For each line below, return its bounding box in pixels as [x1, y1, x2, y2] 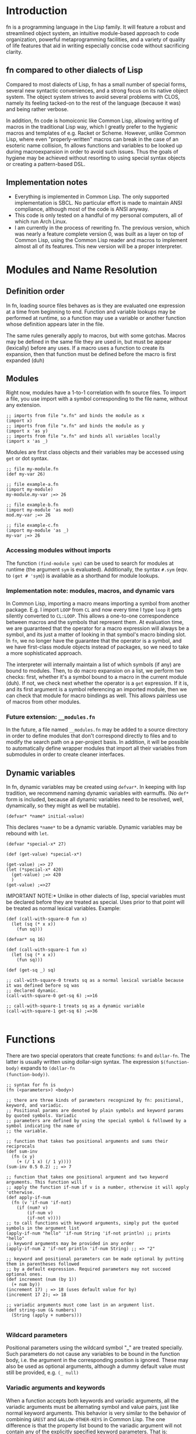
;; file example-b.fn [6, 502, 59, 508]
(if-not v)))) [27, 1215, 61, 1221]
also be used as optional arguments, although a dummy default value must [6, 1363, 185, 1370]
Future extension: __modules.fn [6, 712, 95, 721]
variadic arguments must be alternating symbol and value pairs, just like [6, 1403, 179, 1410]
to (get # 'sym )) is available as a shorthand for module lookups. [6, 572, 159, 579]
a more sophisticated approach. [6, 649, 83, 656]
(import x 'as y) [6, 428, 48, 434]
